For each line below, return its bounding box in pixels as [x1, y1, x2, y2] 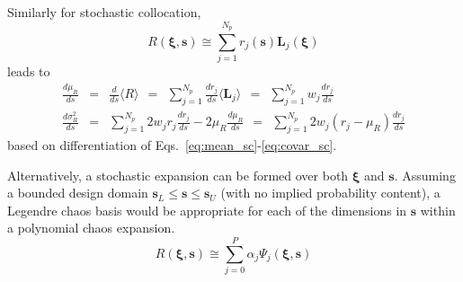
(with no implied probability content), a [220, 183, 441, 202]
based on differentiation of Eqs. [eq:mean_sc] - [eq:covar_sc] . [7, 135, 337, 154]
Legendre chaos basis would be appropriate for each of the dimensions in [7, 200, 407, 219]
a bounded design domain [7, 183, 148, 202]
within [420, 200, 456, 219]
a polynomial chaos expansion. [7, 218, 175, 237]
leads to [7, 62, 50, 81]
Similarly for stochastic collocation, [7, 3, 201, 21]
